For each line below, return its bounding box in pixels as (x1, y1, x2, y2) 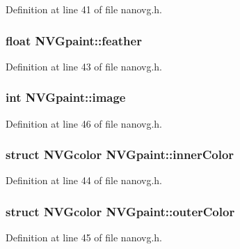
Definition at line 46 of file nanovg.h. (6, 116, 163, 130)
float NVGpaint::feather (6, 31, 142, 49)
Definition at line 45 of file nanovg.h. (6, 230, 163, 245)
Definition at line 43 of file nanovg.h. (6, 59, 163, 73)
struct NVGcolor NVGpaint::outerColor (6, 202, 235, 220)
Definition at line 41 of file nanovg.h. (6, 2, 163, 16)
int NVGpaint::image (6, 89, 126, 106)
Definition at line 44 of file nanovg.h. (6, 173, 163, 188)
